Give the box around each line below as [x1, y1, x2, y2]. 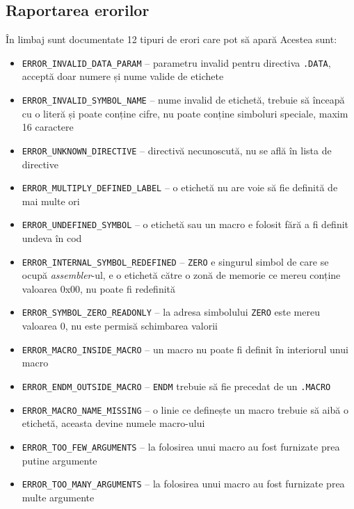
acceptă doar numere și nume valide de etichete [22, 69, 224, 83]
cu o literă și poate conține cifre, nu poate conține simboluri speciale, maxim [22, 106, 348, 120]
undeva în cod [22, 231, 82, 245]
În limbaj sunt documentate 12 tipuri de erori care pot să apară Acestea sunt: [6, 32, 337, 47]
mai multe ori [22, 193, 80, 208]
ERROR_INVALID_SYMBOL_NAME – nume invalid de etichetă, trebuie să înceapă [22, 92, 345, 107]
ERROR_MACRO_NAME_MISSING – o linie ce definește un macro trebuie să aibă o [22, 402, 348, 417]
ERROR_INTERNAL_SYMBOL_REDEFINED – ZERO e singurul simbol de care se [22, 254, 329, 268]
